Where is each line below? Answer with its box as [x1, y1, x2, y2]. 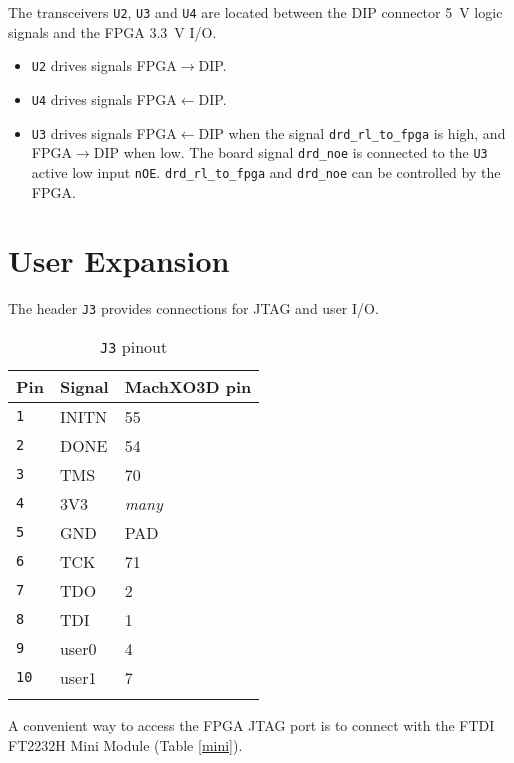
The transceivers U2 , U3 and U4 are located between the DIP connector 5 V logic [8, 2, 503, 22]
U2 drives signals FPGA [31, 55, 177, 76]
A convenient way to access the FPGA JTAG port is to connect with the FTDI [8, 714, 495, 735]
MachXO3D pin [124, 374, 252, 398]
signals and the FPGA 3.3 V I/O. [8, 21, 217, 42]
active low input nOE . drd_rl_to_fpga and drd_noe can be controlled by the [31, 161, 501, 182]
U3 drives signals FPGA [31, 122, 177, 143]
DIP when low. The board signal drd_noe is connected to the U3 [93, 142, 488, 163]
